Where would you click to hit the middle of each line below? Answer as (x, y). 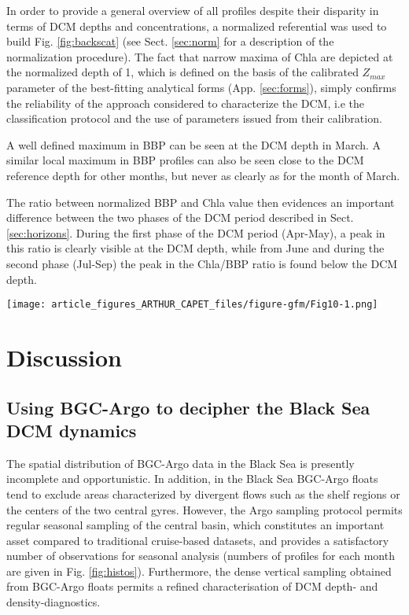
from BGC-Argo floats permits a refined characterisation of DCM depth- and (192, 586)
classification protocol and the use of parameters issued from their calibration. (194, 118)
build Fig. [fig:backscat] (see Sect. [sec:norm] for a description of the (170, 41)
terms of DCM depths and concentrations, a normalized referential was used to (197, 26)
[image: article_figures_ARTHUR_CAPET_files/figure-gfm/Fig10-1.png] (192, 305)
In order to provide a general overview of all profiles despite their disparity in (193, 10)
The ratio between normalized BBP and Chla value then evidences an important (201, 202)
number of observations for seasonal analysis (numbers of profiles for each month (201, 556)
